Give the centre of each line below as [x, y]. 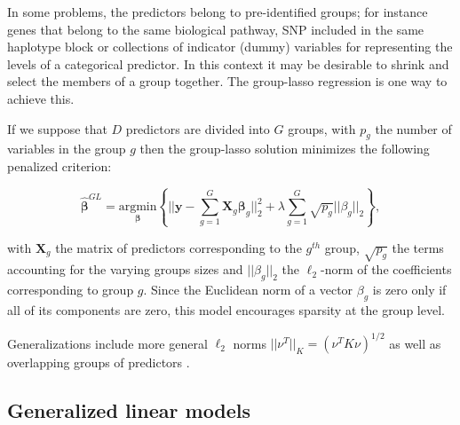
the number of [413, 128]
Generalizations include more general [107, 343]
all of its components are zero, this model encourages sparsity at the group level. [226, 310]
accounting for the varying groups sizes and [125, 269]
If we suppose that [57, 128]
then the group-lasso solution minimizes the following [285, 149]
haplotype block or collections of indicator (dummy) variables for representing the [230, 47]
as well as [415, 343]
